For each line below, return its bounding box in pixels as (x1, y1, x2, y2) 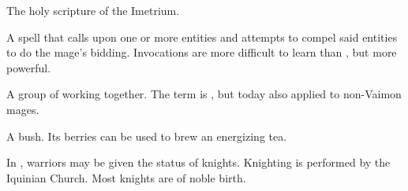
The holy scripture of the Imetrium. (6, 2, 180, 18)
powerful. (6, 59, 51, 75)
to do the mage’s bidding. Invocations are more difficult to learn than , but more (6, 44, 397, 61)
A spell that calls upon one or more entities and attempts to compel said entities (6, 28, 398, 45)
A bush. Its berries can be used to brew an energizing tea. (6, 127, 287, 144)
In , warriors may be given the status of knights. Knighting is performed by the (6, 154, 391, 171)
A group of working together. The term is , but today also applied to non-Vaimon (6, 86, 402, 102)
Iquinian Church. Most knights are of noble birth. (6, 169, 246, 185)
